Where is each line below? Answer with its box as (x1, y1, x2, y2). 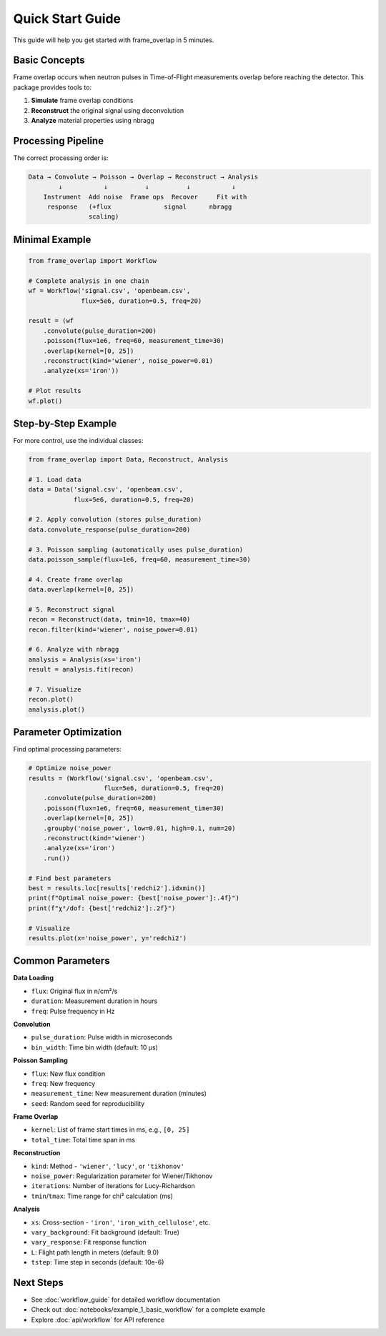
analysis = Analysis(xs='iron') (28, 655, 142, 664)
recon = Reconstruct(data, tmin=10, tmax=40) (28, 615, 191, 624)
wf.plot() (28, 397, 63, 405)
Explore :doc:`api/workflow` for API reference (31, 1315, 164, 1324)
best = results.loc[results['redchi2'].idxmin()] (28, 884, 206, 892)
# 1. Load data (28, 475, 81, 484)
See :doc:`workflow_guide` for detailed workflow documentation (31, 1295, 221, 1304)
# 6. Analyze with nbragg (28, 645, 119, 654)
